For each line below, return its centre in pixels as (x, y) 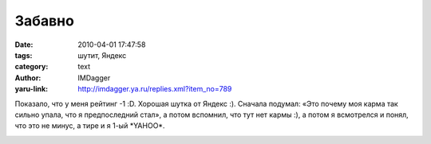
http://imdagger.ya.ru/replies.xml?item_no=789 (155, 89)
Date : (24, 45)
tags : (24, 55)
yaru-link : (31, 89)
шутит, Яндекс (102, 55)
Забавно (45, 21)
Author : (28, 78)
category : (32, 67)
